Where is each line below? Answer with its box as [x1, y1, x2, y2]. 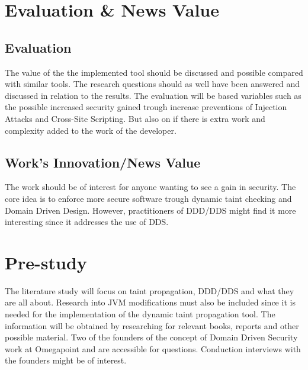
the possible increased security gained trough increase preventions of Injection [5, 101, 287, 113]
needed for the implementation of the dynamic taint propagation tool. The [5, 308, 275, 320]
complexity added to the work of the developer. [5, 124, 177, 136]
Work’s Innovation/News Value [5, 153, 201, 171]
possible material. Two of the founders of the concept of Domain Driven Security [5, 331, 298, 343]
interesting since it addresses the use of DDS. [5, 215, 169, 228]
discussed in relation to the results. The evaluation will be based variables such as [5, 89, 301, 101]
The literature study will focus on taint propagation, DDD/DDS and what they [5, 284, 294, 297]
